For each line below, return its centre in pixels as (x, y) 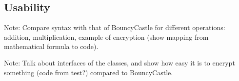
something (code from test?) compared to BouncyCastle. (89, 72)
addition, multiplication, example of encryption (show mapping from (106, 37)
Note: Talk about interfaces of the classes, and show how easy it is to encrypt (119, 62)
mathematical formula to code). (51, 46)
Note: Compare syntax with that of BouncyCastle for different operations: (115, 27)
